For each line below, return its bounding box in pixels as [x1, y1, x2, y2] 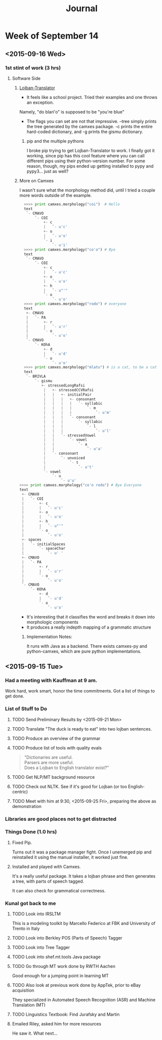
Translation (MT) [12, 1002, 46, 1008]
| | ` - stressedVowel [43, 433, 96, 438]
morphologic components [26, 619, 79, 625]
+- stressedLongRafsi [41, 383, 85, 388]
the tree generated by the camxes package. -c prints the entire [26, 123, 153, 129]
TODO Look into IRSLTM [12, 911, 61, 917]
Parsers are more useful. [24, 759, 74, 765]
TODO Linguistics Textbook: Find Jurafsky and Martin [12, 1012, 120, 1018]
